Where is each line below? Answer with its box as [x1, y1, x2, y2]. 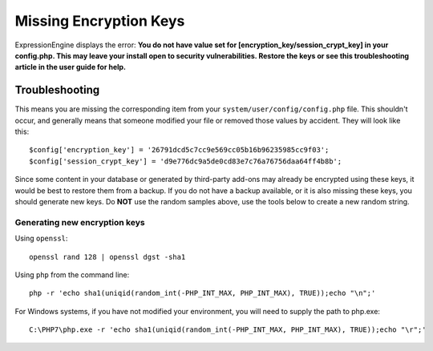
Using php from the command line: [14, 269, 130, 280]
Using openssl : [14, 233, 68, 244]
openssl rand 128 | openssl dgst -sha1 [29, 252, 186, 261]
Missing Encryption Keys [14, 12, 185, 30]
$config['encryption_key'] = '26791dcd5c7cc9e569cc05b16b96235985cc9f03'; [29, 145, 330, 155]
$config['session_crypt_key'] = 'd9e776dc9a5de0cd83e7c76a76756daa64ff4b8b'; [29, 156, 342, 166]
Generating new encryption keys [14, 216, 145, 228]
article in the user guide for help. [14, 63, 127, 72]
